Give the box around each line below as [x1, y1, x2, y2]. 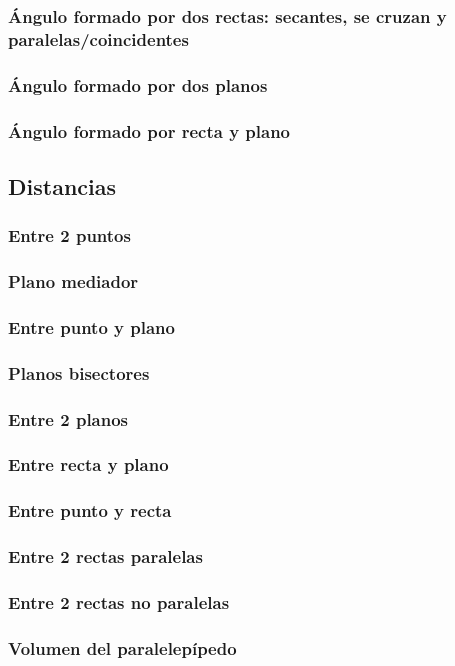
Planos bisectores [8, 360, 150, 385]
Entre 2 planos [8, 406, 129, 431]
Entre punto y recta [8, 498, 172, 523]
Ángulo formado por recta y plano [8, 118, 291, 143]
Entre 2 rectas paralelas [8, 544, 203, 569]
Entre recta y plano [8, 452, 169, 477]
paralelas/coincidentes [8, 26, 189, 51]
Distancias [8, 170, 117, 201]
